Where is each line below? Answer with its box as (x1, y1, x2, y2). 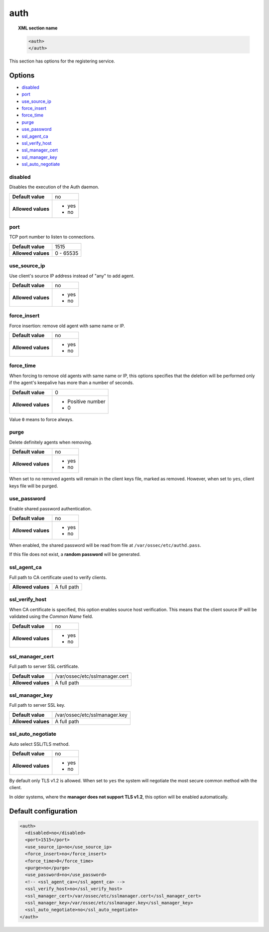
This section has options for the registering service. (9, 58, 116, 64)
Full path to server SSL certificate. (9, 663, 79, 669)
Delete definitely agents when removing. (9, 439, 92, 445)
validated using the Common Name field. (9, 613, 93, 619)
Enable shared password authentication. (9, 505, 92, 511)
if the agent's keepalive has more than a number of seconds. (9, 380, 134, 386)
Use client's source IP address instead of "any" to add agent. (9, 273, 134, 279)
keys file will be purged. (9, 482, 58, 489)
